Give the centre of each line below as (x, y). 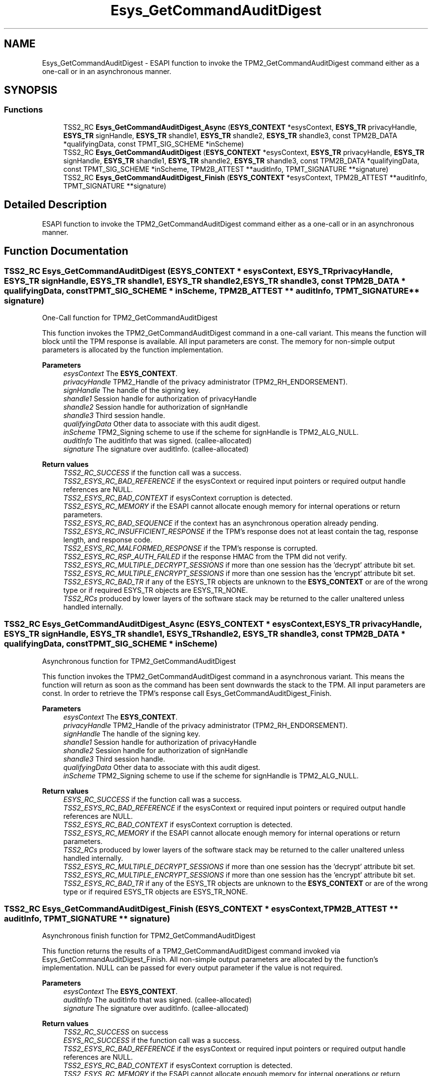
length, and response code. (108, 539)
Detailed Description (55, 205)
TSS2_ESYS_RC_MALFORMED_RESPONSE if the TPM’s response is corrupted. (190, 548)
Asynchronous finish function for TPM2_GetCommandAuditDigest (149, 936)
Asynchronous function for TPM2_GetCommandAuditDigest (139, 661)
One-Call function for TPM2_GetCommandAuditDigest (130, 317)
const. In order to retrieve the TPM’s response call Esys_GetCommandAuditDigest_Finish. (187, 693)
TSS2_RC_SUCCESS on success (116, 1032)
